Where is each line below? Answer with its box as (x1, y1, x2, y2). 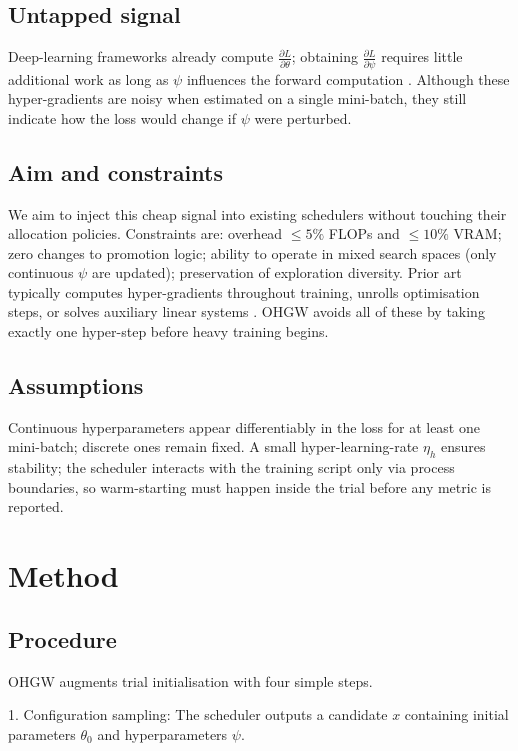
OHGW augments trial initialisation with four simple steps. (8, 670, 373, 691)
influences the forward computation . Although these (186, 68, 510, 89)
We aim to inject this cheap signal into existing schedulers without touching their (8, 203, 507, 224)
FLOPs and (328, 223, 400, 244)
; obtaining (291, 46, 358, 67)
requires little (381, 46, 463, 67)
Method (8, 555, 119, 596)
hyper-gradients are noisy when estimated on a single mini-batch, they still (8, 88, 467, 109)
